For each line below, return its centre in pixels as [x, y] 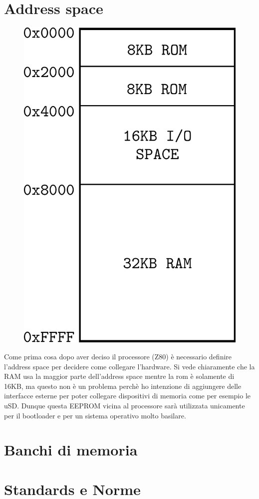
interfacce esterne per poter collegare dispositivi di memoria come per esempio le [128, 396]
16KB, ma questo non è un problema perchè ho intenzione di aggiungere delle [123, 386]
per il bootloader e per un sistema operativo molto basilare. [95, 415]
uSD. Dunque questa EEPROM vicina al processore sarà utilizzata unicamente [125, 405]
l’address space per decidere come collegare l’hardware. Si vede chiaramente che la [129, 366]
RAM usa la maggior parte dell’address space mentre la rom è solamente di [119, 376]
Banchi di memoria [71, 450]
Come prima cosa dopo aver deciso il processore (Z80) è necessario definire [118, 356]
